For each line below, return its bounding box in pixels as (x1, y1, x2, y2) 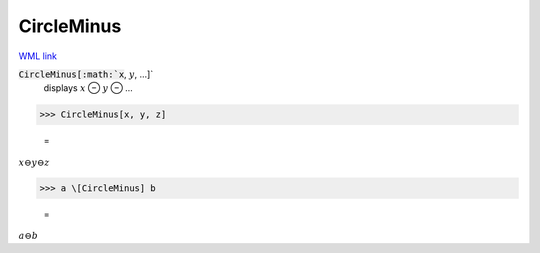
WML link (18, 50, 58, 62)
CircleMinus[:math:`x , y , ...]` (18, 68, 154, 80)
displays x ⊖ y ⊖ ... (43, 82, 134, 94)
